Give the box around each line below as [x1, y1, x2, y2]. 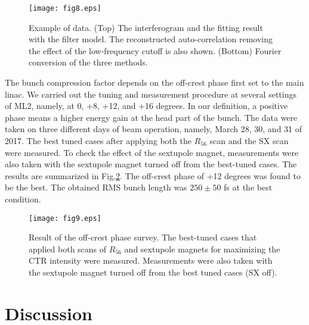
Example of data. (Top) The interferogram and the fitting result [29, 21, 263, 33]
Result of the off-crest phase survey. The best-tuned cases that [29, 231, 257, 243]
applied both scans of [29, 242, 107, 255]
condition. [5, 192, 41, 205]
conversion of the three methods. [29, 56, 148, 68]
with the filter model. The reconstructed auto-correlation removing [29, 33, 273, 45]
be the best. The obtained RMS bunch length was [5, 181, 187, 193]
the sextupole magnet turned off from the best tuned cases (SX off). [29, 266, 277, 278]
